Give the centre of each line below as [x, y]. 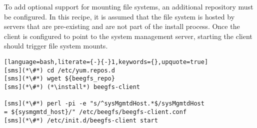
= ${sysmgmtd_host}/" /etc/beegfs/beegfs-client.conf [95, 112]
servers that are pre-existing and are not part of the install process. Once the [122, 26]
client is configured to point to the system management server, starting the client [128, 36]
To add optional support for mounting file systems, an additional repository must [129, 6]
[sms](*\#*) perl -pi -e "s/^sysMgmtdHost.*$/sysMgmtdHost [104, 104]
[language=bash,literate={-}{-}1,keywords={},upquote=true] [106, 62]
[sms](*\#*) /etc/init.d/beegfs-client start [81, 120]
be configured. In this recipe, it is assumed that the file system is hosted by [119, 16]
